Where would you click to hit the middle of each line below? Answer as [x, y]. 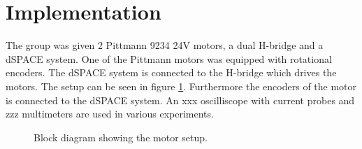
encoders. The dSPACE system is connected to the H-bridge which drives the [171, 72]
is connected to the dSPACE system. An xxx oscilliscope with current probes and [180, 100]
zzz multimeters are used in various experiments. [110, 114]
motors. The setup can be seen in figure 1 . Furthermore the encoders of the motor [181, 86]
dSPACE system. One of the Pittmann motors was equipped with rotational [169, 58]
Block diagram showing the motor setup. [121, 137]
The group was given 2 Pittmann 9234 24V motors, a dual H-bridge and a [165, 45]
